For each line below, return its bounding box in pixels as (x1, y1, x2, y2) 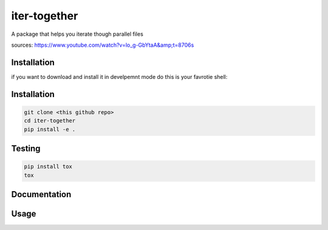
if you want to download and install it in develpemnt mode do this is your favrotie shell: (11, 73, 228, 80)
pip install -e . (24, 126, 76, 133)
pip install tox (24, 163, 73, 170)
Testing (11, 143, 41, 154)
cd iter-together (24, 117, 76, 124)
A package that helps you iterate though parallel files (11, 30, 144, 38)
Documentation (11, 189, 72, 200)
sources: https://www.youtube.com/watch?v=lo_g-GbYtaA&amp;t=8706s (11, 41, 194, 49)
